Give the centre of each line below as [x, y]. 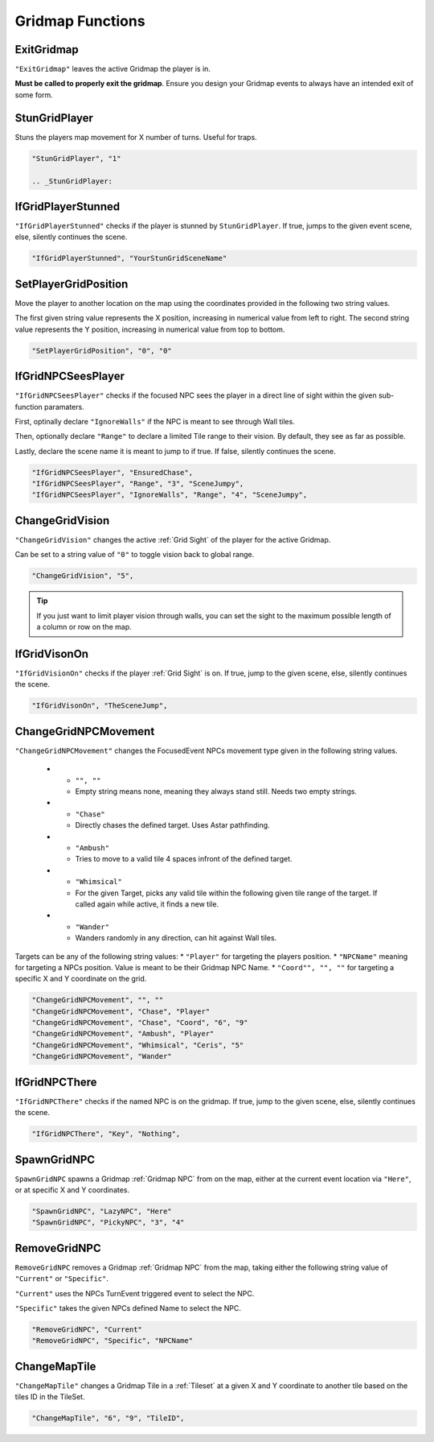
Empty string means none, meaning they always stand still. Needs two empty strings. [216, 791]
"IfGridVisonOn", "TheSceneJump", [100, 706]
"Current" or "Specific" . [61, 1279]
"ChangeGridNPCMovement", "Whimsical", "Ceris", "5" [138, 1045]
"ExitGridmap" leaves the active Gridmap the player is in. [113, 69]
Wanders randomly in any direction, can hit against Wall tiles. [176, 938]
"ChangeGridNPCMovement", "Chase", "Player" [121, 1011]
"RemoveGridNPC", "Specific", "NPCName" [112, 1341]
